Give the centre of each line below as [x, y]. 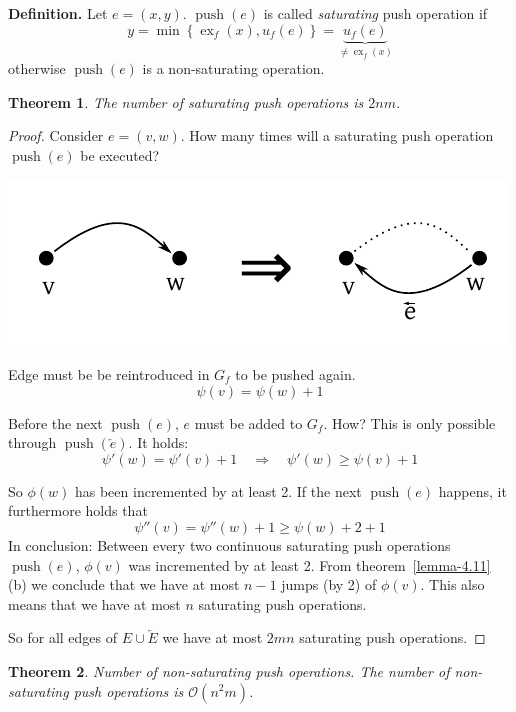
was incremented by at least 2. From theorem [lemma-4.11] [309, 564]
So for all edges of [63, 637]
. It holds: [158, 442]
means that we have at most [94, 603]
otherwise [37, 68]
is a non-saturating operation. [233, 68]
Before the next [55, 422]
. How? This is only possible [409, 422]
